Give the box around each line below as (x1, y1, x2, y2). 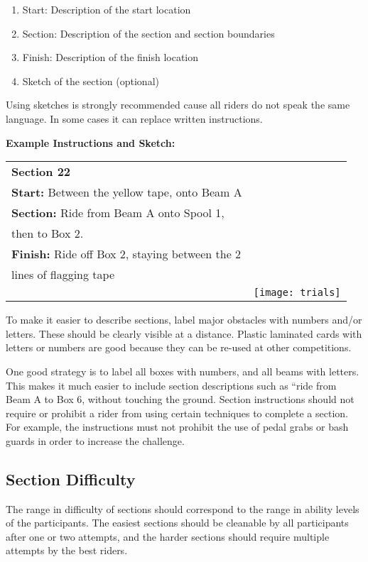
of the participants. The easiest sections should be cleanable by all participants (6, 515, 349, 530)
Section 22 (11, 163, 71, 180)
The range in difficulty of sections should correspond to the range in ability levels (6, 501, 359, 516)
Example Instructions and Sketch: (6, 135, 175, 150)
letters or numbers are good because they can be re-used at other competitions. (6, 340, 352, 355)
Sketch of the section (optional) (22, 73, 159, 88)
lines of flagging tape (11, 266, 114, 283)
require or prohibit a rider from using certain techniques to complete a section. (6, 405, 348, 420)
